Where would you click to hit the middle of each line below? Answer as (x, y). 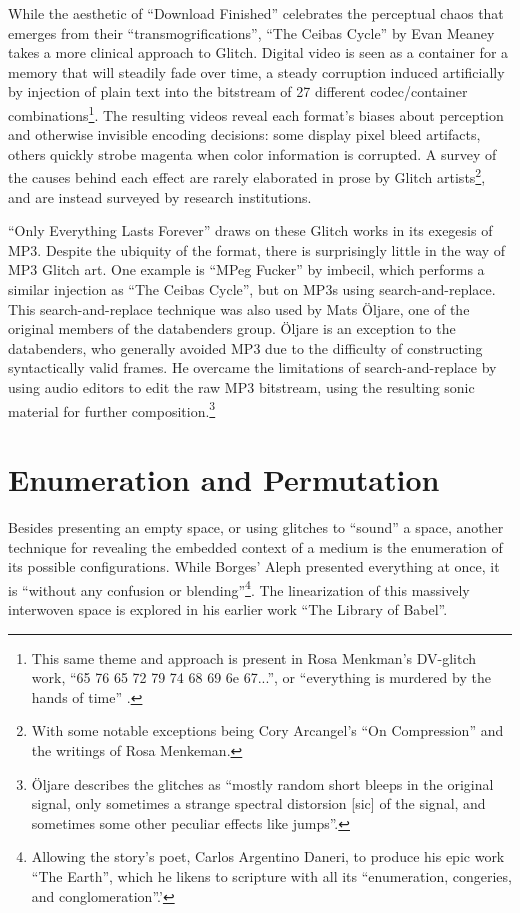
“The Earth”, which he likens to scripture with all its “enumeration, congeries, (271, 875)
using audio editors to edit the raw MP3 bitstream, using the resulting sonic (241, 387)
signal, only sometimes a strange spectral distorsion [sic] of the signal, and (258, 803)
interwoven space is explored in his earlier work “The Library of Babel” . (228, 609)
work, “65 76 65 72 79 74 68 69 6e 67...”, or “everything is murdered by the (261, 677)
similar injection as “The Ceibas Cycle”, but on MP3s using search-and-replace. (252, 289)
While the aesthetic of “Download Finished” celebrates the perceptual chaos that (256, 13)
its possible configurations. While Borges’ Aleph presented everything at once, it (254, 566)
